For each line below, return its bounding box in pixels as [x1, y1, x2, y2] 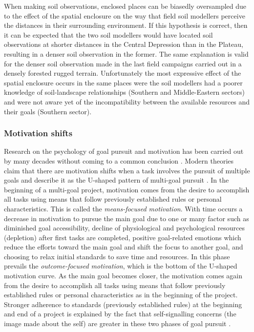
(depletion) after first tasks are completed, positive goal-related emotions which [4, 232, 241, 242]
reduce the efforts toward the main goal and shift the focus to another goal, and [4, 242, 243, 252]
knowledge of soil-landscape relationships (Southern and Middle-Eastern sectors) [4, 87, 245, 97]
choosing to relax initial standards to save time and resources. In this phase [4, 251, 230, 261]
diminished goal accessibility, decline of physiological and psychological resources [4, 223, 245, 233]
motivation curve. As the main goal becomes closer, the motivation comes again [4, 270, 242, 281]
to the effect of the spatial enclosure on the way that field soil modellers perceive [4, 10, 245, 21]
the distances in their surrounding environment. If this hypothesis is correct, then [4, 20, 248, 30]
